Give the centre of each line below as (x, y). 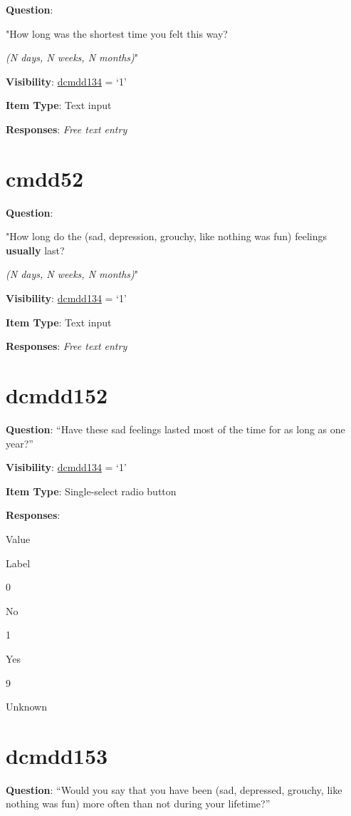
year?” (20, 443)
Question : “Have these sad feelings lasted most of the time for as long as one (175, 429)
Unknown (26, 707)
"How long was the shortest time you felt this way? (117, 33)
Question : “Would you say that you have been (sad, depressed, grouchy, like (174, 789)
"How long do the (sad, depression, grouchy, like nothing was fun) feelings (166, 236)
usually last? (35, 250)
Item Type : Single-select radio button (91, 491)
